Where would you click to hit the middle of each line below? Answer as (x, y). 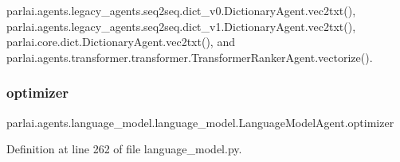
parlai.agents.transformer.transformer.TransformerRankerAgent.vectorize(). (190, 57)
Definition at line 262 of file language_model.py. (124, 149)
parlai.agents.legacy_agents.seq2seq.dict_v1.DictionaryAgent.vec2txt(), (181, 26)
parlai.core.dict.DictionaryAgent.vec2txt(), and (121, 42)
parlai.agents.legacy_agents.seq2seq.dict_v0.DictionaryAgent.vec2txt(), (181, 10)
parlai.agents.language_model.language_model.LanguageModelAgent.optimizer (200, 122)
